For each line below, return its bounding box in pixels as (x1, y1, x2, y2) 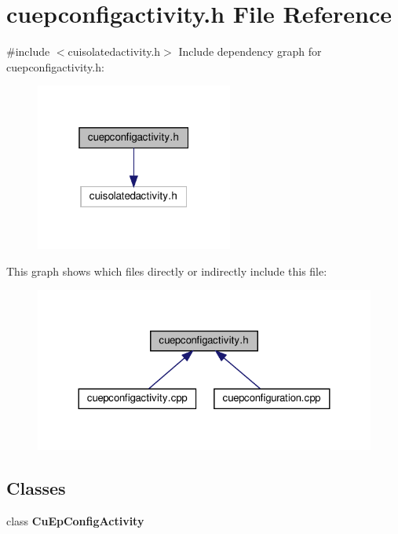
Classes (6, 476, 66, 500)
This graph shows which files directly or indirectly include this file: (6, 262, 327, 279)
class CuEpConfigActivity (6, 513, 144, 529)
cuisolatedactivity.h (68, 43, 161, 60)
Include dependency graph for (178, 43, 322, 60)
